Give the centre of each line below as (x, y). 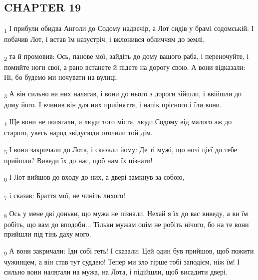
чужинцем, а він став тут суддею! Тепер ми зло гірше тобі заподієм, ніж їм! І (122, 262)
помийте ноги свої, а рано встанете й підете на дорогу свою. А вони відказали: (125, 67)
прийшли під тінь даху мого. (48, 234)
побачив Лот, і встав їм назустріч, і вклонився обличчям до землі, (105, 39)
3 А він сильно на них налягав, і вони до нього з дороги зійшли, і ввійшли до (123, 94)
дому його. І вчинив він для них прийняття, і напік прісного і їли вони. (113, 105)
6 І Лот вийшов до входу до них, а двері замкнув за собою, (94, 178)
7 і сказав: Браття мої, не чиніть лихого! (65, 196)
